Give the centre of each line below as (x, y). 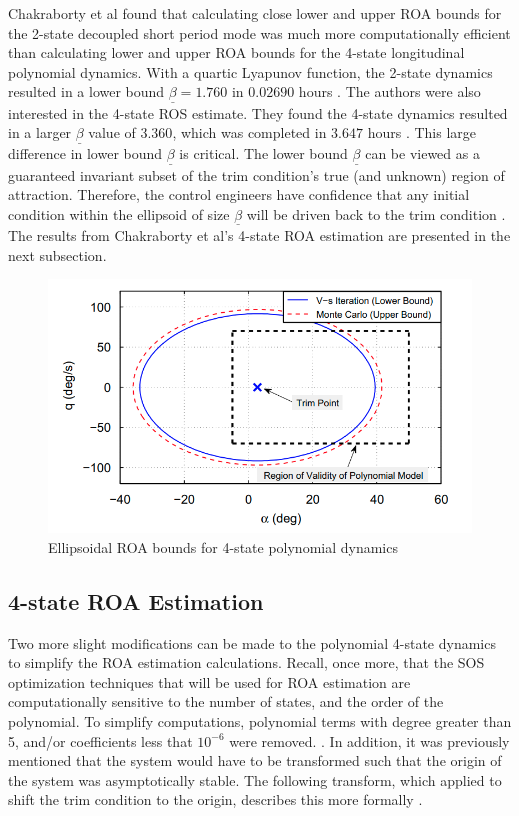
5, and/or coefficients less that (100, 740)
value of (112, 132)
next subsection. (57, 254)
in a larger (40, 132)
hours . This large (422, 132)
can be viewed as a (422, 153)
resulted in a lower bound (86, 91)
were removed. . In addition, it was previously (369, 740)
